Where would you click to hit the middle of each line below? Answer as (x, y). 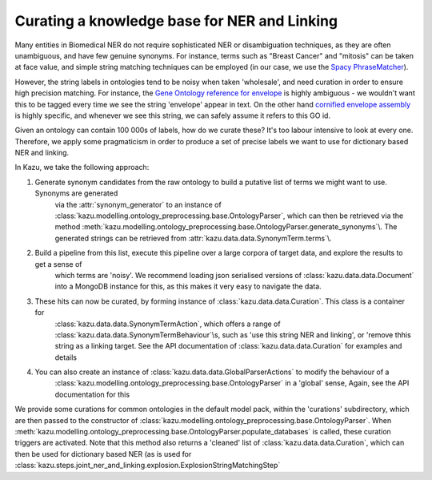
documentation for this (92, 394)
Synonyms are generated (76, 193)
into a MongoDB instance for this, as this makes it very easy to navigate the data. (188, 286)
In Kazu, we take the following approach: (82, 167)
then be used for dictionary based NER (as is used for (103, 454)
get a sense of (58, 264)
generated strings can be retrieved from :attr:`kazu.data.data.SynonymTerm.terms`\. (193, 238)
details (66, 357)
